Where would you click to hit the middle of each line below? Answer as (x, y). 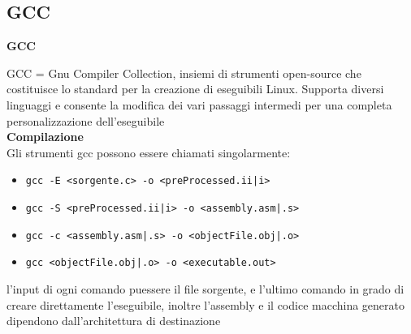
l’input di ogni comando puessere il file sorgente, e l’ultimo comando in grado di (205, 288)
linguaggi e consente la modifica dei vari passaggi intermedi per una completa (199, 104)
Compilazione (45, 137)
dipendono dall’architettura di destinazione (114, 321)
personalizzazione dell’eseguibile (86, 120)
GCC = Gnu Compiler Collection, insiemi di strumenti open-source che (184, 73)
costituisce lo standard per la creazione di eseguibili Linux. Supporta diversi (195, 89)
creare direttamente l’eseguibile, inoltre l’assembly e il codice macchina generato (205, 304)
